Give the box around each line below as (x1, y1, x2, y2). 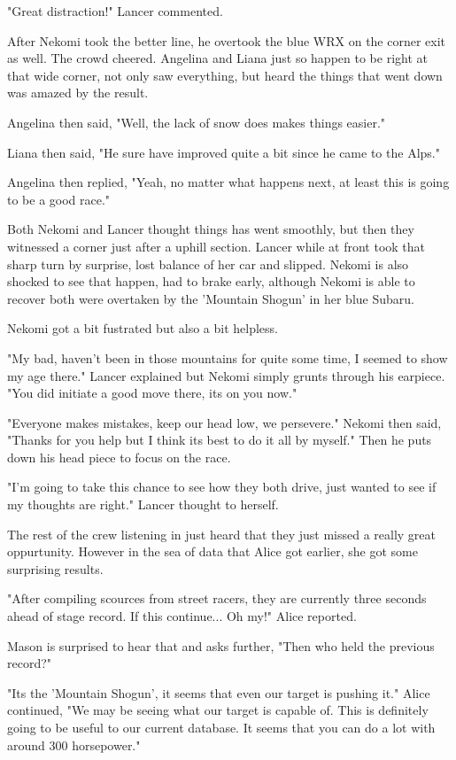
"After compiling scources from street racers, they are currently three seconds (7, 589, 427, 608)
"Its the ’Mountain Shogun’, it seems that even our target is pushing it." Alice (7, 683, 430, 702)
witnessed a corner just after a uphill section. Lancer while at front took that (7, 237, 426, 255)
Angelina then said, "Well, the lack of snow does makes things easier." (7, 112, 386, 131)
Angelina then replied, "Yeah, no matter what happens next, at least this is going (7, 173, 450, 191)
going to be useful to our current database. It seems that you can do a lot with (7, 718, 436, 736)
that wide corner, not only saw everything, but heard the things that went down (7, 66, 443, 84)
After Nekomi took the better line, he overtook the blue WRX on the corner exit (7, 31, 446, 50)
